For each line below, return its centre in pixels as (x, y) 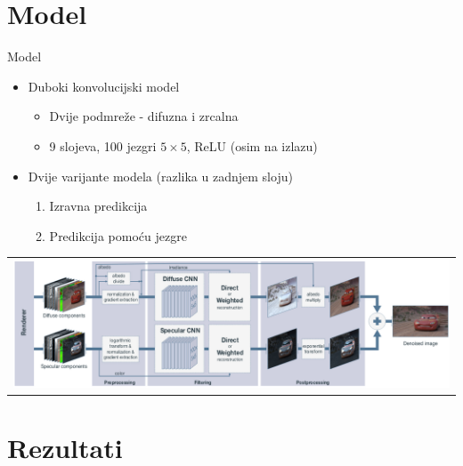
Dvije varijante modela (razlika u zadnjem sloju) (160, 176)
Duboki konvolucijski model (104, 86)
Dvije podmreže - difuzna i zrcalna (144, 116)
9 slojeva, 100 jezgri (103, 145)
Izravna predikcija (98, 206)
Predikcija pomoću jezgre (118, 235)
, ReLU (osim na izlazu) (252, 145)
